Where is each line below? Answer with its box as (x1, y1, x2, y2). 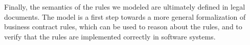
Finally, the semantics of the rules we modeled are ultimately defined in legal (4, 2, 245, 12)
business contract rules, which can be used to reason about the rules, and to (4, 21, 242, 32)
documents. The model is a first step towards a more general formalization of (4, 11, 246, 22)
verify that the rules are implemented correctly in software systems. (4, 31, 216, 41)
